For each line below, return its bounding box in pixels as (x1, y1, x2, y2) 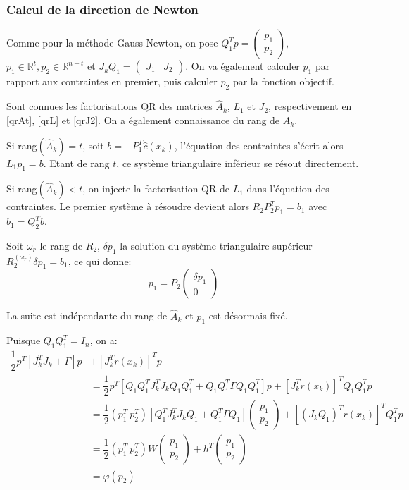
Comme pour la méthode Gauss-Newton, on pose (6, 35, 218, 50)
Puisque (6, 333, 41, 348)
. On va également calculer (185, 59, 300, 73)
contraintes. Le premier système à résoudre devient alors (6, 199, 249, 214)
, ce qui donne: (68, 253, 132, 268)
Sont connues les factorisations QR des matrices (6, 99, 213, 114)
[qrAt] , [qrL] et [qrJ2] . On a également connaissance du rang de (6, 113, 280, 128)
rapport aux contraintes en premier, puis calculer (6, 74, 218, 89)
